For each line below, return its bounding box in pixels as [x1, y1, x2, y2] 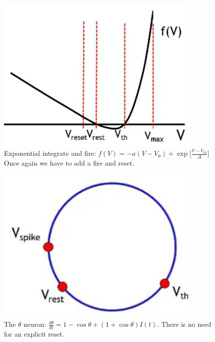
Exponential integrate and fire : [4, 148, 96, 158]
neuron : [24, 319, 46, 329]
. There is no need [157, 319, 212, 329]
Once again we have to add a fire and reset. [4, 158, 135, 168]
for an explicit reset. [4, 328, 65, 339]
